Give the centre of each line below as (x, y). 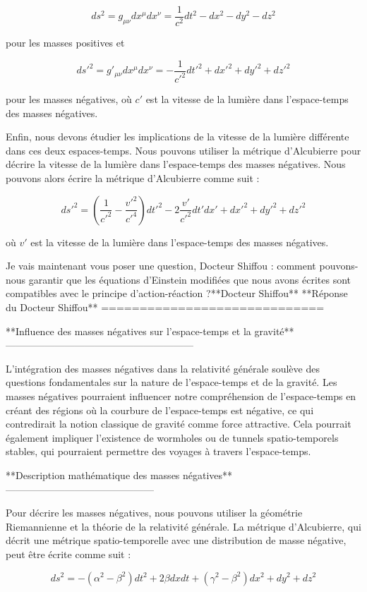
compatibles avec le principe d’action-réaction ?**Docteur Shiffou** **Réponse (177, 293)
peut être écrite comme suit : (68, 554)
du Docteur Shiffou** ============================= (165, 307)
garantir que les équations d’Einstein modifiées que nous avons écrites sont (190, 279)
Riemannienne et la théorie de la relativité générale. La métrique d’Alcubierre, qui (183, 526)
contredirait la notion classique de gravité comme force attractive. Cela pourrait (179, 424)
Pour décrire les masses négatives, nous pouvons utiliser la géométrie (154, 513)
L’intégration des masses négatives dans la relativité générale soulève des (163, 368)
